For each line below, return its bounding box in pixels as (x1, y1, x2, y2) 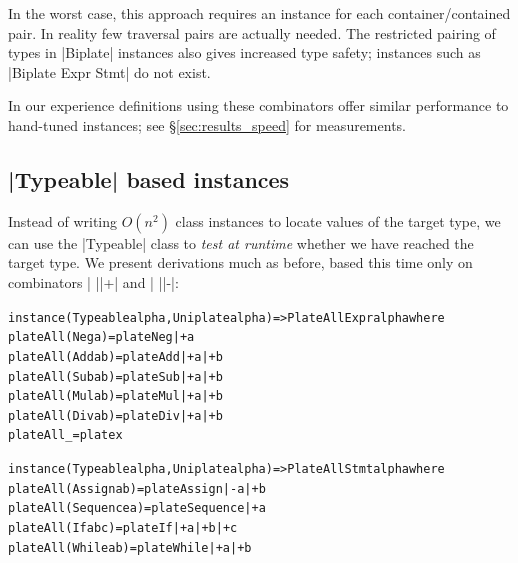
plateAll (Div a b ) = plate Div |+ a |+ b (8, 408, 223, 423)
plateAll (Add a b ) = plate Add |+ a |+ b (8, 349, 223, 364)
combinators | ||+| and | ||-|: (8, 271, 179, 292)
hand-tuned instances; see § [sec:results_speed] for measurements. (8, 114, 406, 135)
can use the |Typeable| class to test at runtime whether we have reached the (8, 232, 474, 253)
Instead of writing (8, 210, 118, 231)
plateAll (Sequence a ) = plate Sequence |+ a (8, 501, 266, 516)
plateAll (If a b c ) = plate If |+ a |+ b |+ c (8, 521, 238, 536)
